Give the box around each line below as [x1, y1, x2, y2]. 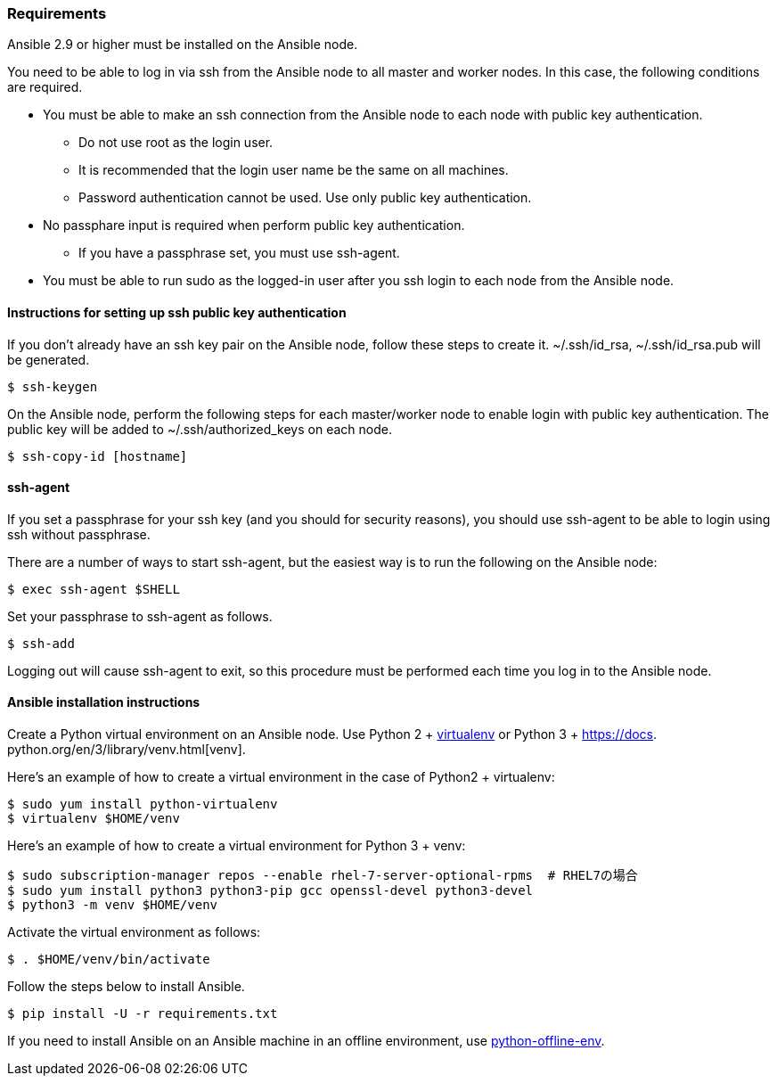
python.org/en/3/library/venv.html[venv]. [7, 742, 246, 758]
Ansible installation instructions [7, 694, 200, 710]
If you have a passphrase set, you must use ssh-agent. [78, 245, 400, 261]
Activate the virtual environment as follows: [7, 924, 261, 940]
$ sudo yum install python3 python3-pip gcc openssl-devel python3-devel [7, 883, 534, 898]
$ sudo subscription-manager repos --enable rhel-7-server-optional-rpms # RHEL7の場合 [7, 868, 638, 883]
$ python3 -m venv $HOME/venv [7, 898, 218, 913]
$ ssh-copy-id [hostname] [7, 448, 188, 464]
